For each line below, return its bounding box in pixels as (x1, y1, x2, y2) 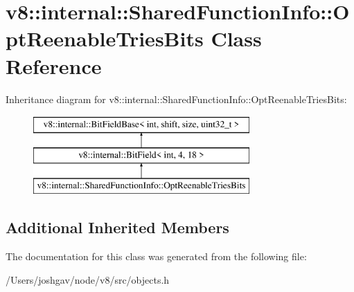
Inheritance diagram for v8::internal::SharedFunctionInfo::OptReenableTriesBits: (6, 91, 347, 106)
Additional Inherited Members (6, 217, 229, 238)
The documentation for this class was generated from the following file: (6, 249, 307, 264)
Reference (6, 51, 102, 80)
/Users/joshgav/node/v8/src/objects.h (6, 272, 170, 286)
